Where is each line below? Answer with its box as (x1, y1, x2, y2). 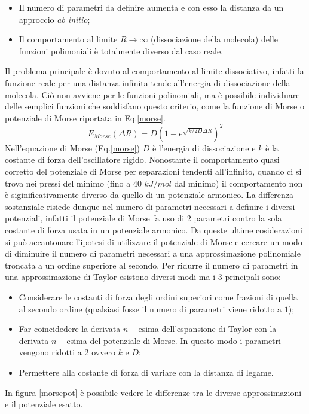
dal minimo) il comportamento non (174, 176, 303, 189)
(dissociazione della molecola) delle (151, 33, 278, 45)
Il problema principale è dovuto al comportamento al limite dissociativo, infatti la (5, 65, 304, 77)
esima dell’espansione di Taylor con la (138, 322, 277, 335)
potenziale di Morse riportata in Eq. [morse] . (5, 111, 166, 124)
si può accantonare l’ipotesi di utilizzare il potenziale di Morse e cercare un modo (5, 235, 302, 248)
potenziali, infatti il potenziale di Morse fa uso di (5, 212, 185, 224)
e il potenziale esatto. (5, 398, 83, 410)
